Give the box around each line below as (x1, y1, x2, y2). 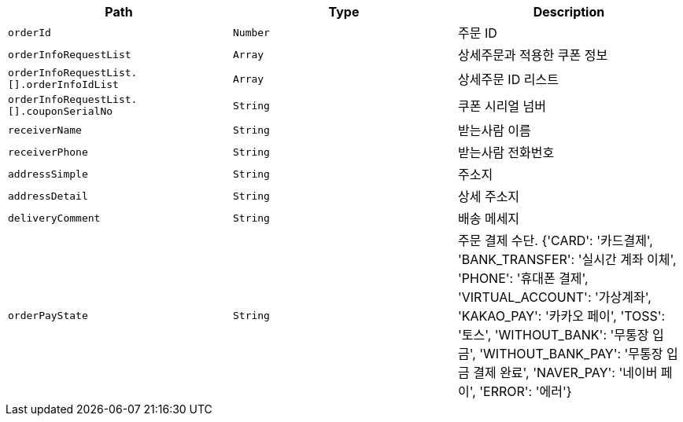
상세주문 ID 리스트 (457, 72, 559, 87)
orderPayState (8, 309, 88, 321)
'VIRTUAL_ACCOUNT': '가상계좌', (457, 289, 652, 305)
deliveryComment (8, 211, 101, 224)
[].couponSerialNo (8, 105, 113, 117)
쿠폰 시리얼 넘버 (457, 98, 547, 114)
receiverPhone (8, 145, 88, 158)
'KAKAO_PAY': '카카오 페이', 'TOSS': (457, 308, 666, 324)
